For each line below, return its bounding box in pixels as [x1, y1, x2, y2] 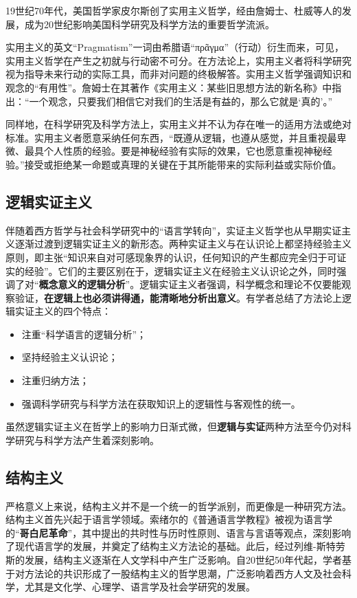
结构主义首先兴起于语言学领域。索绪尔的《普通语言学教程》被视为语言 [5, 512, 323, 527]
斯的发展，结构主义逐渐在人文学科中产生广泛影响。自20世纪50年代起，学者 [5, 553, 342, 567]
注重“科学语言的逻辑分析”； [21, 326, 147, 341]
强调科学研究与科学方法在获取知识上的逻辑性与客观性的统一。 [21, 396, 301, 410]
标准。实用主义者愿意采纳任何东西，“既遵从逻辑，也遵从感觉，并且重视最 [5, 130, 337, 144]
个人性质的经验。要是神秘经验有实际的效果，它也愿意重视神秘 [43, 144, 323, 158]
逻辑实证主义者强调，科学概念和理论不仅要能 [139, 277, 342, 291]
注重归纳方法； [21, 373, 89, 388]
